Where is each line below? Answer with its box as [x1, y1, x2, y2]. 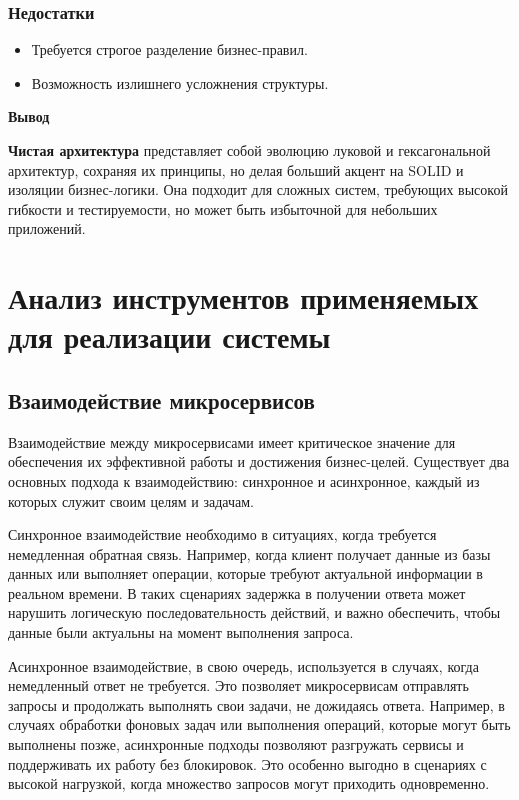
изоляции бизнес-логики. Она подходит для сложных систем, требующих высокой [8, 179, 508, 200]
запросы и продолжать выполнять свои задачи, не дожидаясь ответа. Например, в [8, 694, 505, 715]
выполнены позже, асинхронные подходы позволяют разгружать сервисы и [8, 734, 464, 755]
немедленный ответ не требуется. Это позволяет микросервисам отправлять [8, 675, 469, 696]
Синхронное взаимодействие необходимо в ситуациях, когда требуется [8, 524, 437, 545]
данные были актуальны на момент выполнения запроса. [8, 622, 354, 643]
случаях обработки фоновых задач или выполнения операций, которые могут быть [8, 714, 511, 735]
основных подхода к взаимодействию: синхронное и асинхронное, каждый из [8, 470, 480, 491]
